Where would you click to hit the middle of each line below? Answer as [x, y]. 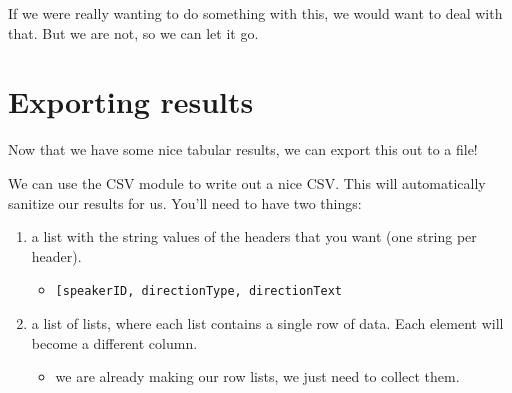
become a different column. [114, 342]
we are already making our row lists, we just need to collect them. [257, 376]
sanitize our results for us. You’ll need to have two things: [185, 202]
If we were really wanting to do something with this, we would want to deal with [255, 13]
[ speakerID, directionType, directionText [198, 291]
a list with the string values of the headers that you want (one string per [254, 236]
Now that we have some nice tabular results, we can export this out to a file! [243, 149]
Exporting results [131, 101]
